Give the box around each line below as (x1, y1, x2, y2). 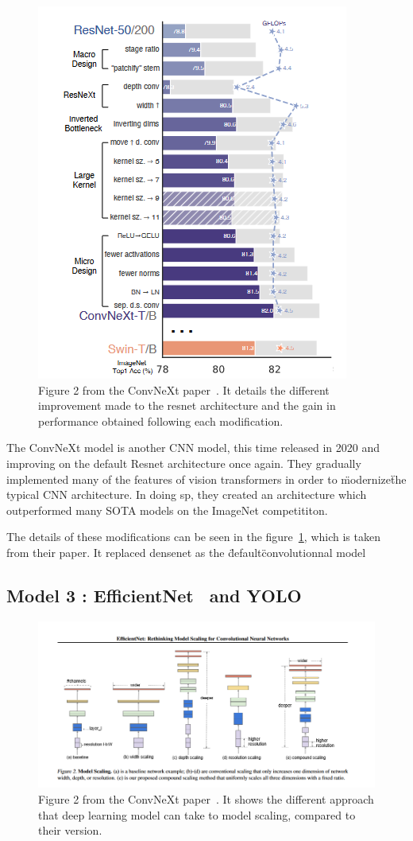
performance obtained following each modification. (38, 412, 284, 429)
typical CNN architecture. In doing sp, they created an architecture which (6, 486, 367, 503)
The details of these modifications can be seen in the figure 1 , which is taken (6, 528, 380, 545)
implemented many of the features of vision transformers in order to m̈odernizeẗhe (6, 470, 407, 487)
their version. (38, 822, 102, 839)
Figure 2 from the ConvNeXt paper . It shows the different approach (38, 791, 374, 808)
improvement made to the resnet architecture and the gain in (38, 397, 336, 414)
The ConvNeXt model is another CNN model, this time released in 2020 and (6, 439, 380, 456)
